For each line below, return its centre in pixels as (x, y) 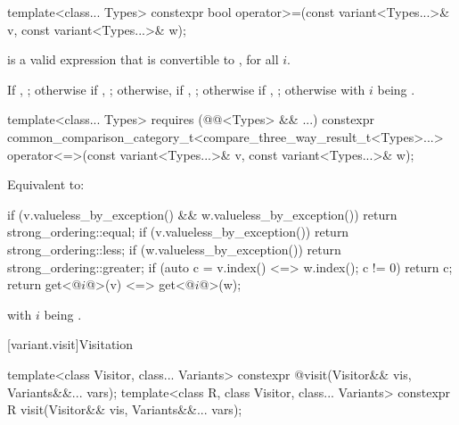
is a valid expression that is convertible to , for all (143, 59)
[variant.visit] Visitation (70, 344)
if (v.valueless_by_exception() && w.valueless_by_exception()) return (202, 214)
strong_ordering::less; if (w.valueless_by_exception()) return (174, 249)
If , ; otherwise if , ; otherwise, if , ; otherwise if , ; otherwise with (186, 89)
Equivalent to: (46, 184)
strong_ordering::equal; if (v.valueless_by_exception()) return (178, 232)
